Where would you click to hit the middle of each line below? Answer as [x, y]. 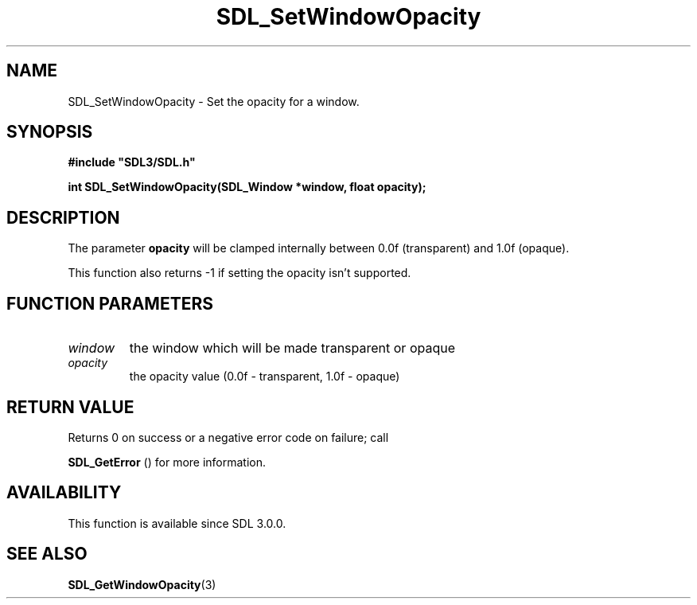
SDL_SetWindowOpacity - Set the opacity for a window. [214, 101]
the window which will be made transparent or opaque [292, 348]
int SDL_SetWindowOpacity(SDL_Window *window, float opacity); [247, 187]
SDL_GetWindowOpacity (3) [142, 584]
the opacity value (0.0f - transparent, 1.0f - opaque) [265, 377]
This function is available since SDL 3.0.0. [177, 523]
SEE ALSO [47, 554]
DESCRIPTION [63, 217]
